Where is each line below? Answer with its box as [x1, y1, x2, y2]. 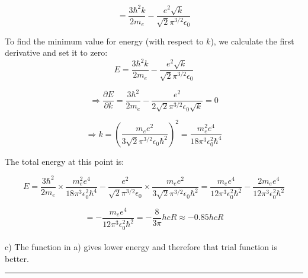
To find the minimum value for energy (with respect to [5, 34, 204, 47]
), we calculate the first [210, 34, 294, 47]
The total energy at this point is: [5, 155, 124, 167]
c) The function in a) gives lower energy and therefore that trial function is [5, 241, 278, 253]
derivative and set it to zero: [5, 46, 108, 59]
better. [5, 252, 29, 264]
